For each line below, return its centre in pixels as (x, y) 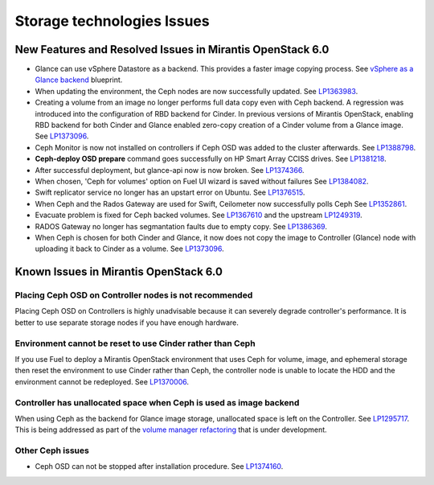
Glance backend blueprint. (79, 80)
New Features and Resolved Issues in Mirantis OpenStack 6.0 (172, 49)
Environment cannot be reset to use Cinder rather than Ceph (135, 343)
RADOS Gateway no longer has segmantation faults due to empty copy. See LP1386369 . (181, 226)
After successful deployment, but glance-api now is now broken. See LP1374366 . (170, 170)
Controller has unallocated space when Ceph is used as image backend (157, 402)
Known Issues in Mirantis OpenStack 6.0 (119, 272)
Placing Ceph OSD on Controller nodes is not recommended (134, 295)
